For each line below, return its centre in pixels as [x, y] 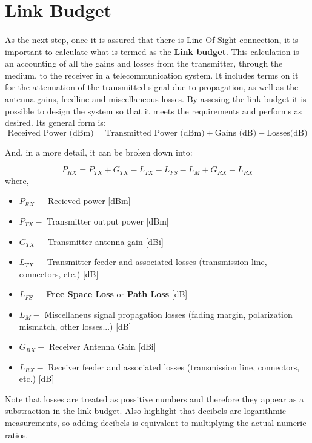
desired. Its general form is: [55, 123]
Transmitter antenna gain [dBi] [106, 241]
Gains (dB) [236, 133]
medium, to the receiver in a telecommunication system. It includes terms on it [152, 75]
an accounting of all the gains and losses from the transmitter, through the [144, 63]
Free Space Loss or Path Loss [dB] [117, 294]
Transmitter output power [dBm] [108, 221]
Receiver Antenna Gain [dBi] [102, 346]
